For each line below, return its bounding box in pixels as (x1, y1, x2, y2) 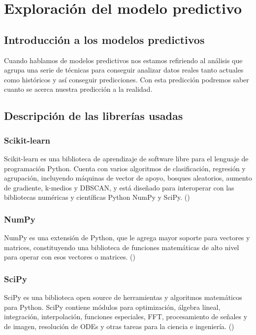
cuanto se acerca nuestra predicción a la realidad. (4, 84, 153, 94)
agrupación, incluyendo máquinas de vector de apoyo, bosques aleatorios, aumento (4, 173, 252, 183)
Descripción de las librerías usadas (4, 108, 183, 123)
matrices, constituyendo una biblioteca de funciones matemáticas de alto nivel (4, 242, 239, 252)
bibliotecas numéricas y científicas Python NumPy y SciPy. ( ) (4, 192, 190, 202)
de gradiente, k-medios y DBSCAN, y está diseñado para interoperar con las (4, 182, 234, 192)
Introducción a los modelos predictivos (4, 32, 205, 47)
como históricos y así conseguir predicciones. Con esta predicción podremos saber (4, 74, 249, 84)
